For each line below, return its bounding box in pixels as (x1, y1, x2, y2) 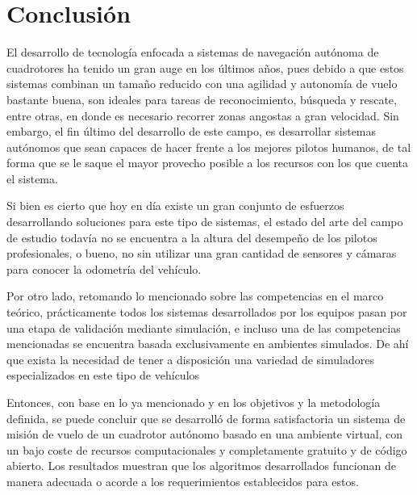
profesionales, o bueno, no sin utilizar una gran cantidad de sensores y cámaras (6, 245, 397, 262)
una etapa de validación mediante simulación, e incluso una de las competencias (6, 319, 401, 336)
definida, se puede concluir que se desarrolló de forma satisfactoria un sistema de (6, 409, 406, 426)
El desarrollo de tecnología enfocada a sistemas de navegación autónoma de (6, 44, 379, 61)
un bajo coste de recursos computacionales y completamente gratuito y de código (6, 441, 407, 458)
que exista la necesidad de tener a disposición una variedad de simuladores (6, 350, 374, 367)
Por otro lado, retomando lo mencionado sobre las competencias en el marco (6, 287, 384, 304)
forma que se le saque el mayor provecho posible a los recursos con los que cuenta (6, 154, 409, 171)
